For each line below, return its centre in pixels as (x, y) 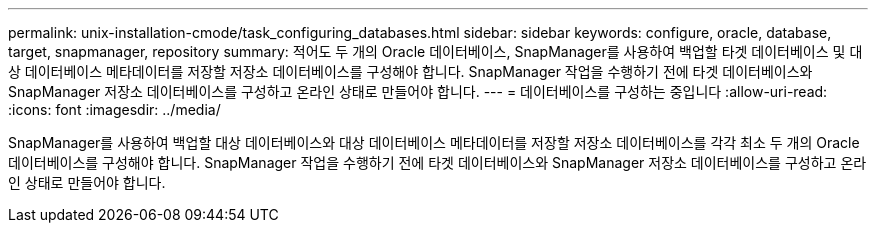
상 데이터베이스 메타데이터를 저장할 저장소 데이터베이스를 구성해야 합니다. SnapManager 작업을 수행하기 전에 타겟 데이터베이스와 (410, 71)
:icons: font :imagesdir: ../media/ (114, 109)
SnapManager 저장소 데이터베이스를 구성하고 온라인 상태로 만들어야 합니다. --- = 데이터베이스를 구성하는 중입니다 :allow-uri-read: (418, 91)
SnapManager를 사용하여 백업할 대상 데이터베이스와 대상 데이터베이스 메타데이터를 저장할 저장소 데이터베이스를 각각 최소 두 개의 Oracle (434, 142)
